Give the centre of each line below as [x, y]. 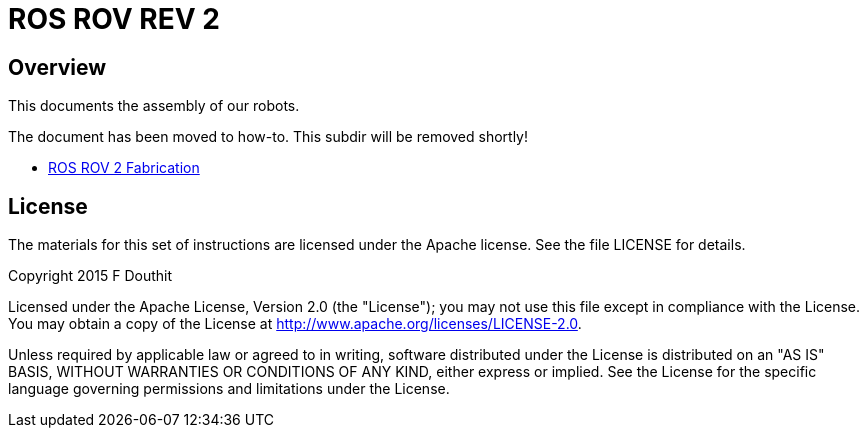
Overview [57, 67]
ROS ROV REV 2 [114, 19]
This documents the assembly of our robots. [154, 106]
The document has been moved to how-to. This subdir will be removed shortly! [268, 137]
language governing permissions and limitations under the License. [229, 389]
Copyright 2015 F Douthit [90, 276]
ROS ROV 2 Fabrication [124, 168]
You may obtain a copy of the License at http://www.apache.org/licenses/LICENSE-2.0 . [295, 324]
